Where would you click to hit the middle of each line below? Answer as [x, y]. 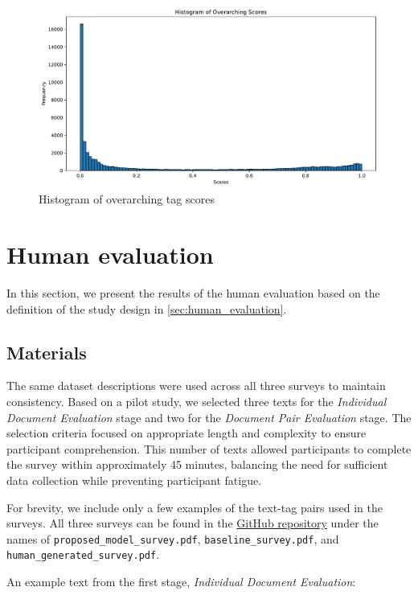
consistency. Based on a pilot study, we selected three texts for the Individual [197, 401]
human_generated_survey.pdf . [83, 554]
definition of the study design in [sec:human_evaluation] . [147, 308]
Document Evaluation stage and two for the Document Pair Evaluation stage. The [209, 417]
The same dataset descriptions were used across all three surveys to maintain [196, 386]
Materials [47, 352]
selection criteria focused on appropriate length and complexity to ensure [186, 433]
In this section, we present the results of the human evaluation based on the [193, 292]
